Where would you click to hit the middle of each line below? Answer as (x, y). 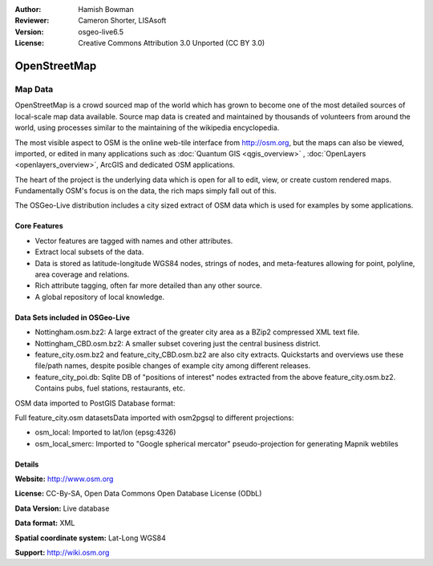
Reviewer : (32, 21)
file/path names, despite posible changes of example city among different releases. (173, 366)
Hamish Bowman (106, 9)
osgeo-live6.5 (101, 31)
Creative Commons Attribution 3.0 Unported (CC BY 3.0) (172, 43)
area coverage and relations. (82, 275)
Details (27, 464)
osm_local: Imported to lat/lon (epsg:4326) (105, 432)
